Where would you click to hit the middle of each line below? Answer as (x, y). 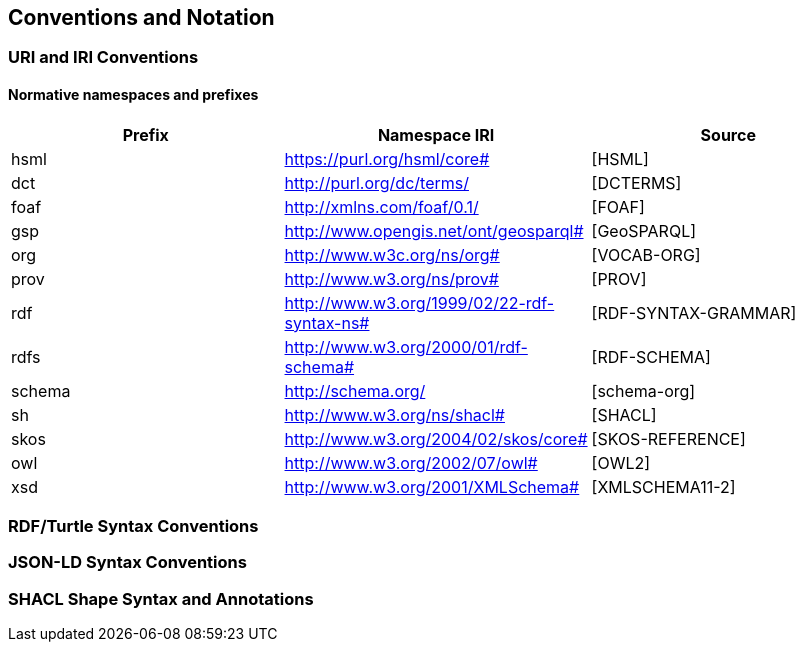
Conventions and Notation (141, 17)
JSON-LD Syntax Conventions (127, 562)
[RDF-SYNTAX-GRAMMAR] (694, 312)
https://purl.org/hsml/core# (387, 158)
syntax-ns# (327, 322)
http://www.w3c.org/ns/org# (392, 254)
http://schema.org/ (355, 390)
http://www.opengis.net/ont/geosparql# (434, 230)
